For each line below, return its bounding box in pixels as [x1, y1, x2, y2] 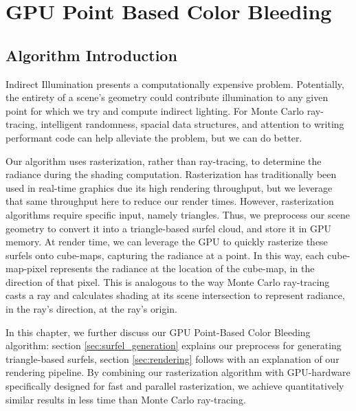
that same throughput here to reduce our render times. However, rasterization [5, 194, 334, 208]
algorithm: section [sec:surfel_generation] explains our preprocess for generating [5, 338, 342, 353]
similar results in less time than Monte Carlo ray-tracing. [5, 392, 246, 406]
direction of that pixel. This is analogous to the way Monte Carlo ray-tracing [5, 274, 330, 289]
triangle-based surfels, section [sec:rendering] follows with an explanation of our [5, 351, 340, 366]
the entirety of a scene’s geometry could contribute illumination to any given [5, 90, 329, 104]
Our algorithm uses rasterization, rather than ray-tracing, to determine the [5, 153, 322, 168]
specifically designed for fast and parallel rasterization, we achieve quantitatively [5, 379, 344, 393]
